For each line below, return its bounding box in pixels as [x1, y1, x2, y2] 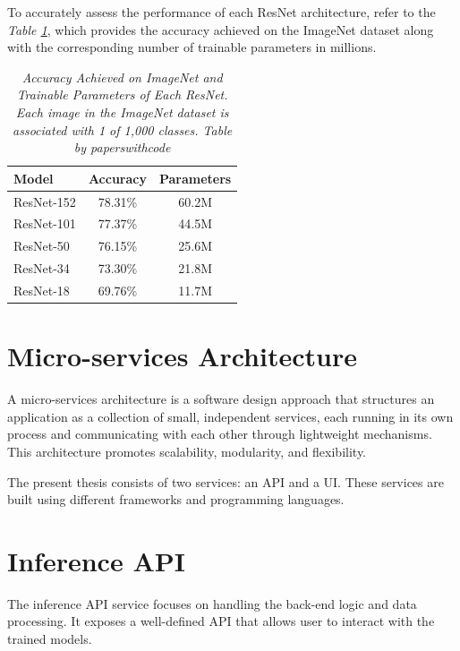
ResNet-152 [13, 192, 76, 210]
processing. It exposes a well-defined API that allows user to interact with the [7, 612, 435, 630]
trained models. [7, 630, 92, 648]
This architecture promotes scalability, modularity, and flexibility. [7, 441, 367, 460]
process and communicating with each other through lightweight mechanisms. [7, 424, 432, 443]
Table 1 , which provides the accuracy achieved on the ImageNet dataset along [7, 20, 434, 39]
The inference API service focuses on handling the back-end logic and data [7, 594, 417, 612]
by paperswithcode [73, 138, 171, 157]
